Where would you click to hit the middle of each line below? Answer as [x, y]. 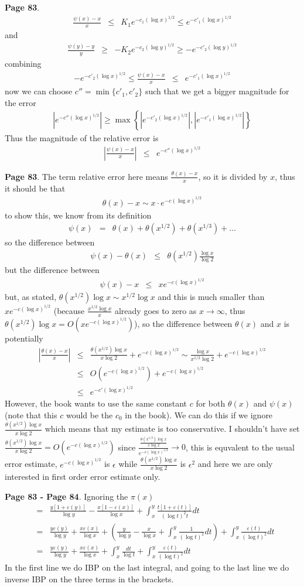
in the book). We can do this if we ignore [199, 414]
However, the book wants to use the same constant [96, 403]
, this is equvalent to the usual [240, 447]
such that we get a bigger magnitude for [217, 91]
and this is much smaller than [211, 297]
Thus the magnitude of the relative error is [82, 138]
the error [21, 102]
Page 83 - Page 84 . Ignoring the [66, 496]
